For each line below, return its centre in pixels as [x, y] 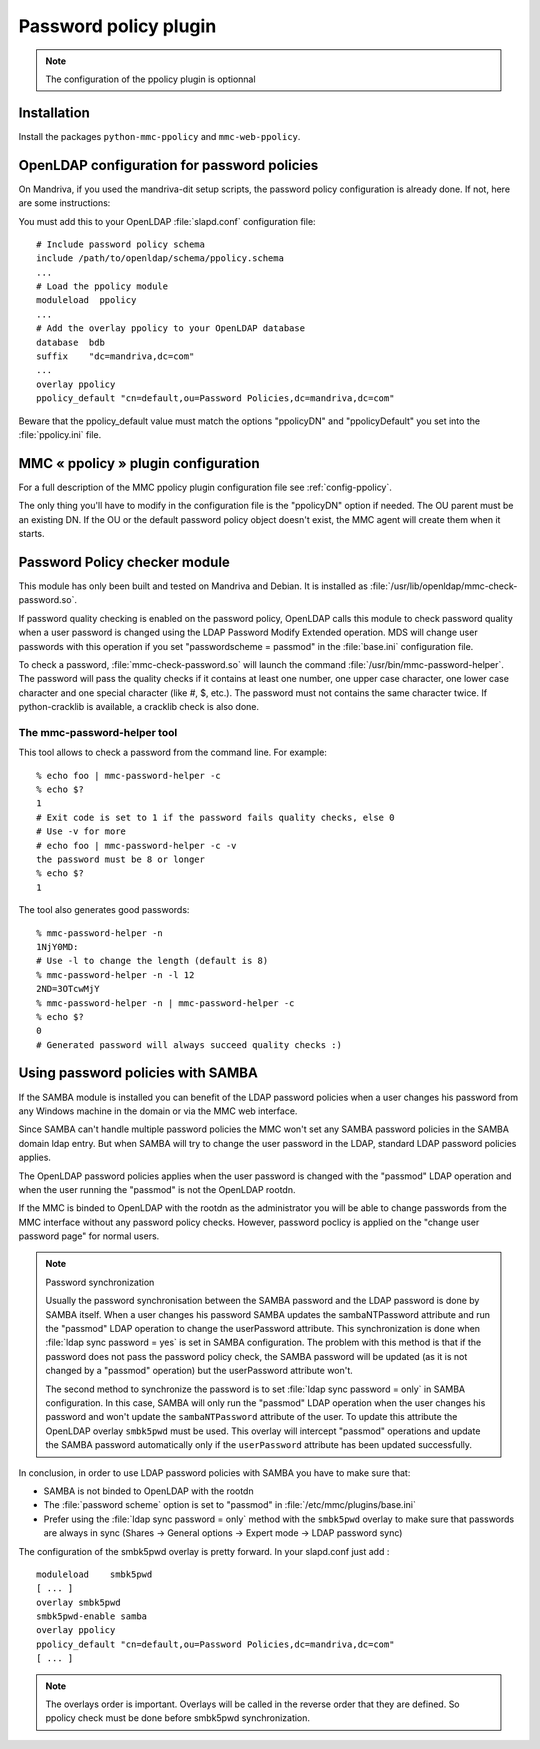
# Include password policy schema [120, 244]
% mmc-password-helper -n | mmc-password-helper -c [165, 1003]
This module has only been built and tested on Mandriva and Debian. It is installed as [193, 586]
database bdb [70, 342]
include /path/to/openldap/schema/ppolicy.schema [160, 258]
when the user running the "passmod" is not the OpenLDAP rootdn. [157, 1189]
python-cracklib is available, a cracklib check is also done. [139, 707]
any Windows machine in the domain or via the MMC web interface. [158, 1111]
